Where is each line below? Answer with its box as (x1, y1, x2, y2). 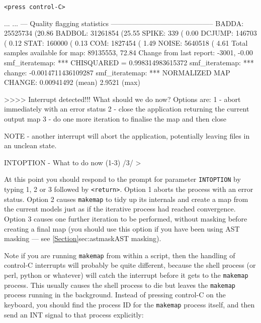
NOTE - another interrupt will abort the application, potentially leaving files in (4, 130, 250, 141)
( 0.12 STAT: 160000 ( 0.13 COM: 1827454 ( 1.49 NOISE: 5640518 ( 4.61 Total (4, 37, 248, 48)
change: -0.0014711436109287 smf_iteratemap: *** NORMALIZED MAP (4, 67, 230, 77)
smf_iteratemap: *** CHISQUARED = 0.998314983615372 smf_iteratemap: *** (4, 57, 254, 68)
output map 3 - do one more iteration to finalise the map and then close (4, 114, 226, 124)
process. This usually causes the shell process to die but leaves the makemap (4, 279, 236, 290)
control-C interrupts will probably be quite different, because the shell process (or (4, 260, 256, 270)
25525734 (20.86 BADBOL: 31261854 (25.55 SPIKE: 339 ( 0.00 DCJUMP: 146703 (4, 28, 257, 38)
